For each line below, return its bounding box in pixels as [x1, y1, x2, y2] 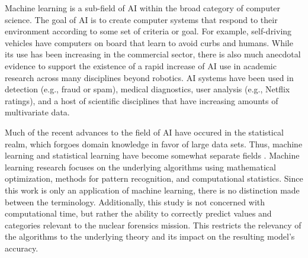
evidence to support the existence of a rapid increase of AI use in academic [5, 59, 277, 72]
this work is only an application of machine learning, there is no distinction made [5, 183, 300, 196]
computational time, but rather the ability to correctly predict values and [5, 207, 272, 220]
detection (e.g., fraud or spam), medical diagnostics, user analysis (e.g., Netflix [5, 83, 290, 95]
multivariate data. [5, 106, 70, 118]
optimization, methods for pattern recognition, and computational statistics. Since [5, 172, 303, 185]
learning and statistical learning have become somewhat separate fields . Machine [5, 149, 300, 162]
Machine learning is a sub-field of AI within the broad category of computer [5, 2, 281, 14]
